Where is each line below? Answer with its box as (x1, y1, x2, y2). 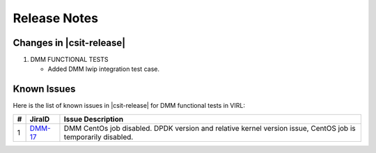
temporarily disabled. (63, 132, 134, 142)
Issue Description (63, 114, 124, 124)
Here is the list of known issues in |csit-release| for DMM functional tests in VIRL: (13, 102, 245, 110)
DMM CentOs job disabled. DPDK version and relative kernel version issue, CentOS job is (63, 123, 356, 133)
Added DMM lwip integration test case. (47, 65, 160, 73)
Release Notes (13, 10, 99, 26)
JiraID (29, 114, 50, 124)
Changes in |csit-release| (13, 37, 126, 49)
